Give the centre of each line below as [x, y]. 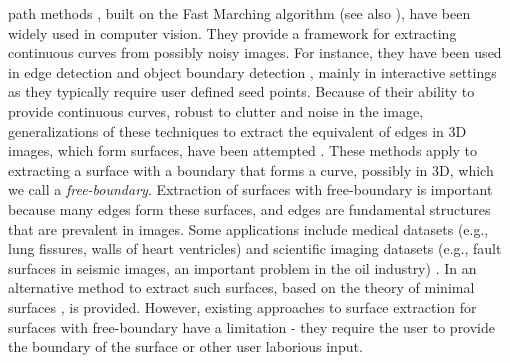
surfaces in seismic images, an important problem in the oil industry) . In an [242, 267]
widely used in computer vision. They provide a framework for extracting [232, 32]
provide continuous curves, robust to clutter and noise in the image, [216, 110]
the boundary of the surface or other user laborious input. [185, 346]
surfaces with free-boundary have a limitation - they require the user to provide [252, 326]
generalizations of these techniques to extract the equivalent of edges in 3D [237, 130]
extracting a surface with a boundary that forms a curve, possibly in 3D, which [251, 169]
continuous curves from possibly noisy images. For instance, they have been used [255, 52]
